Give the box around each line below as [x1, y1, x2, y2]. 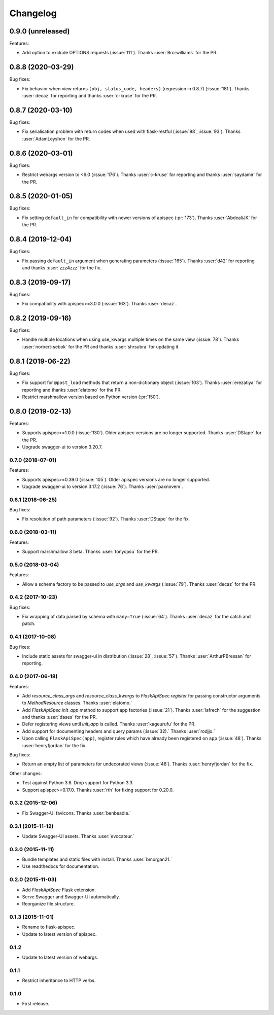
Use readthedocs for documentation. [22, 863, 99, 869]
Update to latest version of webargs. [22, 954, 98, 961]
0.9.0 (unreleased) [9, 27, 70, 36]
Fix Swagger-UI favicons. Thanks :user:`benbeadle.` [22, 810, 131, 816]
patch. [22, 620, 36, 626]
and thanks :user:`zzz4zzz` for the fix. [22, 264, 101, 271]
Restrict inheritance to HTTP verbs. [22, 977, 96, 984]
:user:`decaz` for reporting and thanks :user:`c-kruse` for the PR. [22, 93, 157, 99]
